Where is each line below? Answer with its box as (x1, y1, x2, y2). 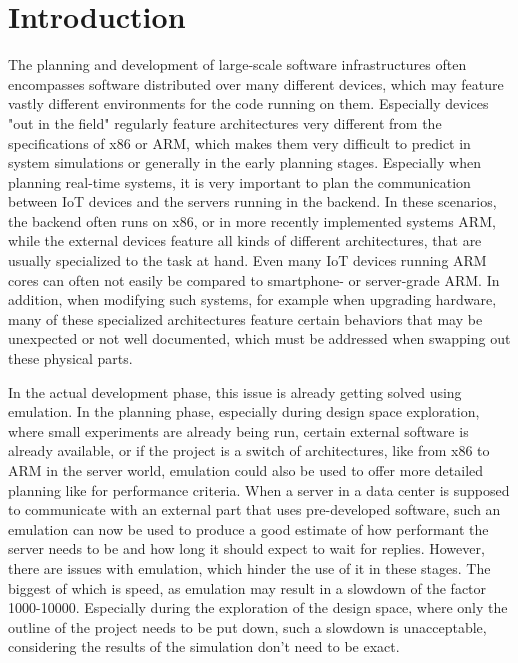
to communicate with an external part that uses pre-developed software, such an (8, 499, 501, 520)
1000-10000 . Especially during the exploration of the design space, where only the (8, 597, 508, 618)
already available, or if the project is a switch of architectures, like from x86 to (8, 440, 490, 461)
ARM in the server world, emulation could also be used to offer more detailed (8, 460, 484, 480)
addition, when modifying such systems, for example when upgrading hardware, (8, 289, 497, 310)
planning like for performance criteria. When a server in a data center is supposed (8, 479, 510, 500)
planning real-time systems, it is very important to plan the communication (8, 171, 471, 192)
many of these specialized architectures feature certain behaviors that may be (8, 308, 483, 329)
